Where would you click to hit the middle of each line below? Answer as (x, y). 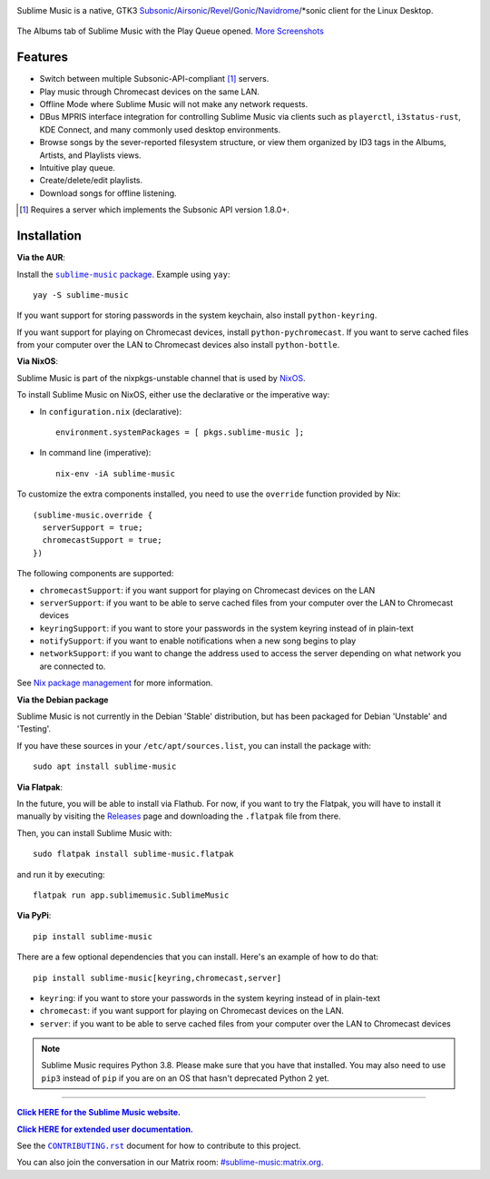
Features (42, 58)
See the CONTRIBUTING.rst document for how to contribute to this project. (159, 1146)
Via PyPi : (34, 916)
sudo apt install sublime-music (105, 766)
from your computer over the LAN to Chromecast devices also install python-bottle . (178, 345)
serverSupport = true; (93, 527)
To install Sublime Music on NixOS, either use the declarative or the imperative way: (173, 395)
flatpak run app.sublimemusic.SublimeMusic (131, 895)
